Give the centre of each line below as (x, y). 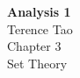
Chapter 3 (34, 46)
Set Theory (37, 63)
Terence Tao (40, 28)
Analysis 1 (39, 11)
